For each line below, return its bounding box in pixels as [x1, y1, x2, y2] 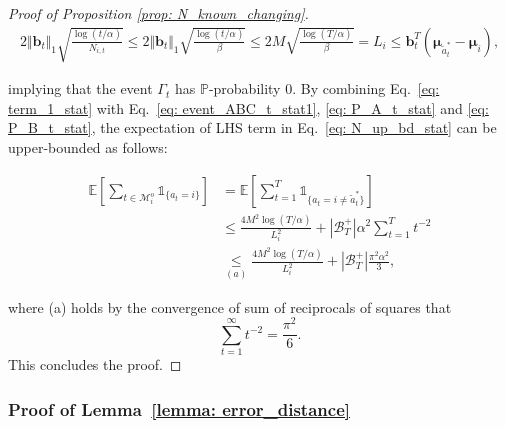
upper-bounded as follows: [8, 136, 168, 157]
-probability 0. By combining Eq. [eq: [208, 78, 440, 99]
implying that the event [8, 78, 153, 99]
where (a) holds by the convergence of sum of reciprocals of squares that [8, 296, 452, 317]
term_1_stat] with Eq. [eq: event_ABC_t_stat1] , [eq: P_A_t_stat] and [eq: [8, 97, 489, 118]
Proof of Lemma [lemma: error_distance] [8, 396, 350, 421]
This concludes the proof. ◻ [8, 354, 182, 375]
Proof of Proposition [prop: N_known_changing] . [8, 3, 309, 23]
